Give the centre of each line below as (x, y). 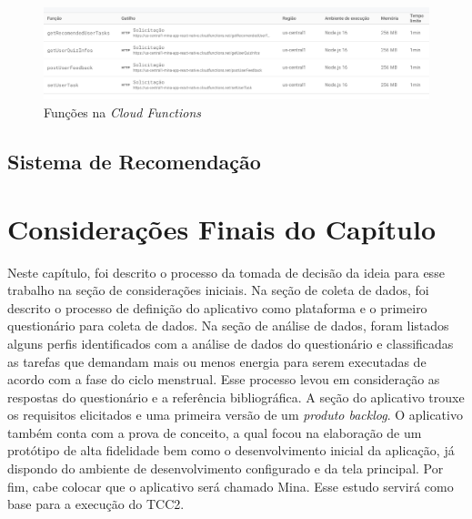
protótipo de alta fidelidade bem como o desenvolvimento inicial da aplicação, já (231, 450)
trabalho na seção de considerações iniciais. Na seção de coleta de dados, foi (218, 290)
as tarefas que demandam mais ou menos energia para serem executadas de (217, 361)
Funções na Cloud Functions (123, 112)
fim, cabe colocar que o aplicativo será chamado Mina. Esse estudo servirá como (231, 486)
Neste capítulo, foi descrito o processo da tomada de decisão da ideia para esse (226, 272)
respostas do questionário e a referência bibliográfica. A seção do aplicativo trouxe (236, 397)
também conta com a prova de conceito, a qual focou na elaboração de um (215, 432)
